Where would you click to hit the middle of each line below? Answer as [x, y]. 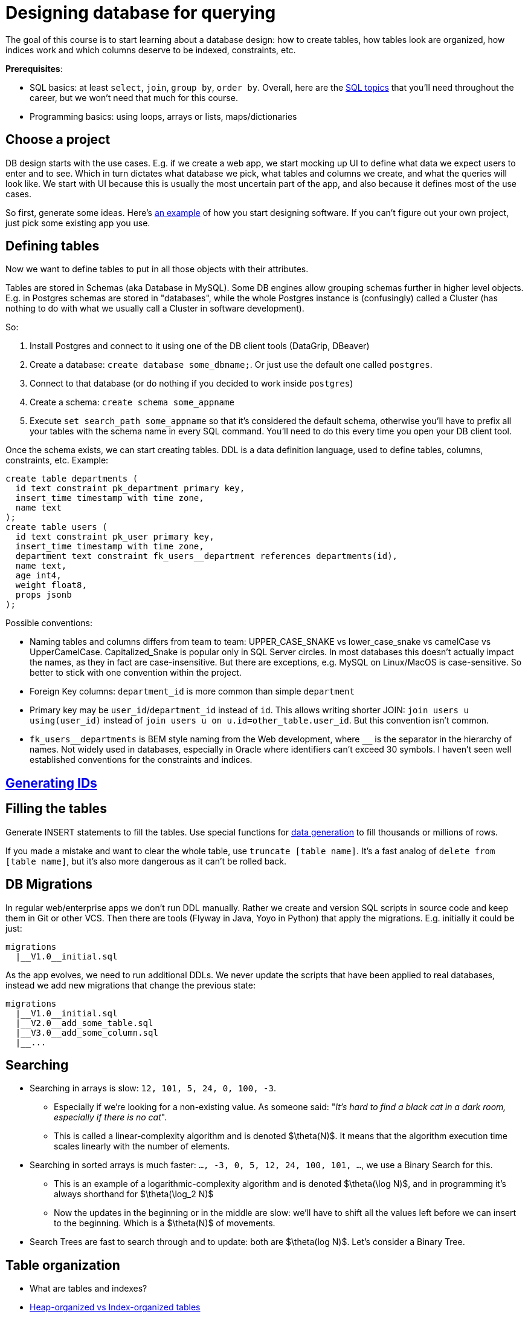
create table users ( [56, 527]
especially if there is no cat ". [111, 1117]
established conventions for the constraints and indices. [141, 760]
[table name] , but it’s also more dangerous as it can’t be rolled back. [146, 861]
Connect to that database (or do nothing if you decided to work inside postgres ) [192, 384]
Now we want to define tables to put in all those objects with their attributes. [157, 269]
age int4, [38, 576]
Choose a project [58, 140]
